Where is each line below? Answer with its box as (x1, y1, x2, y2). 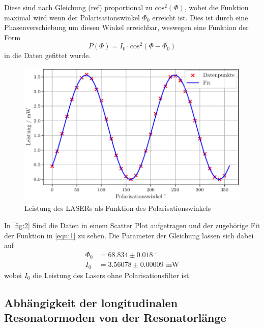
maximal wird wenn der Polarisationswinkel (4, 12, 140, 22)
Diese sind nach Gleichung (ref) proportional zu (4, 2, 153, 12)
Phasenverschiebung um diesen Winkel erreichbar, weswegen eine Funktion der (4, 22, 249, 33)
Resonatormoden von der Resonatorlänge (4, 310, 226, 325)
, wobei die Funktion (184, 2, 249, 12)
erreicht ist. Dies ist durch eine (152, 12, 248, 22)
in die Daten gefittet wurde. (4, 50, 91, 61)
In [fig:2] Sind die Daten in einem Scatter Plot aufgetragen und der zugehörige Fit (4, 220, 260, 231)
